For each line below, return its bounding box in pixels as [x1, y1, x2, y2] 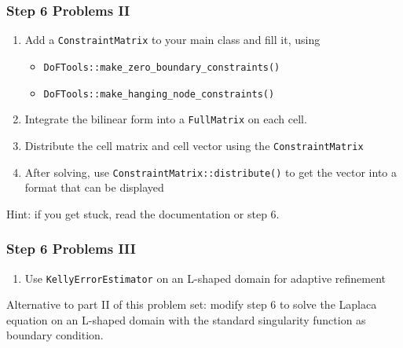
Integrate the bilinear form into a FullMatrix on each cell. [24, 111, 307, 127]
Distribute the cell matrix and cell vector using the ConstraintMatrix [24, 137, 364, 153]
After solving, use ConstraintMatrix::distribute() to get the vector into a [24, 163, 397, 180]
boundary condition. [6, 327, 104, 343]
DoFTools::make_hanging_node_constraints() [43, 88, 275, 100]
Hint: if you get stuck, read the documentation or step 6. [6, 205, 280, 222]
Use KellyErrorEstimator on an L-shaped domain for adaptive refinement [24, 269, 387, 286]
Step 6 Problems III [6, 239, 136, 258]
